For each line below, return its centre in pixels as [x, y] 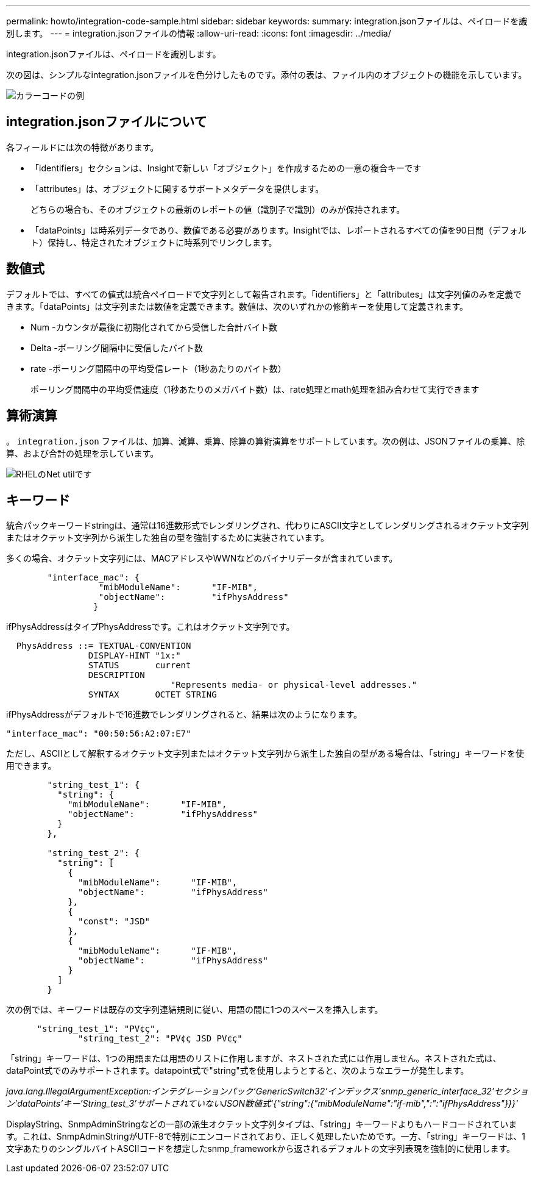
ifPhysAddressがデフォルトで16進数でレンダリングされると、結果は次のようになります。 [184, 715]
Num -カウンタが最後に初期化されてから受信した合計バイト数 [154, 327]
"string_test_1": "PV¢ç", [98, 1029]
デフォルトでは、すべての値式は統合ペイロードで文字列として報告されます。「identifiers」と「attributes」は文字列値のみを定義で [264, 294]
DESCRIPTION [116, 675]
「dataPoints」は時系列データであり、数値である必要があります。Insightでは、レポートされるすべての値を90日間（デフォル [278, 230]
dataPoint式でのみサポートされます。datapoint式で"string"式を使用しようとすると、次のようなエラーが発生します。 [238, 1071]
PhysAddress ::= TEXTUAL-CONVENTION [104, 646]
